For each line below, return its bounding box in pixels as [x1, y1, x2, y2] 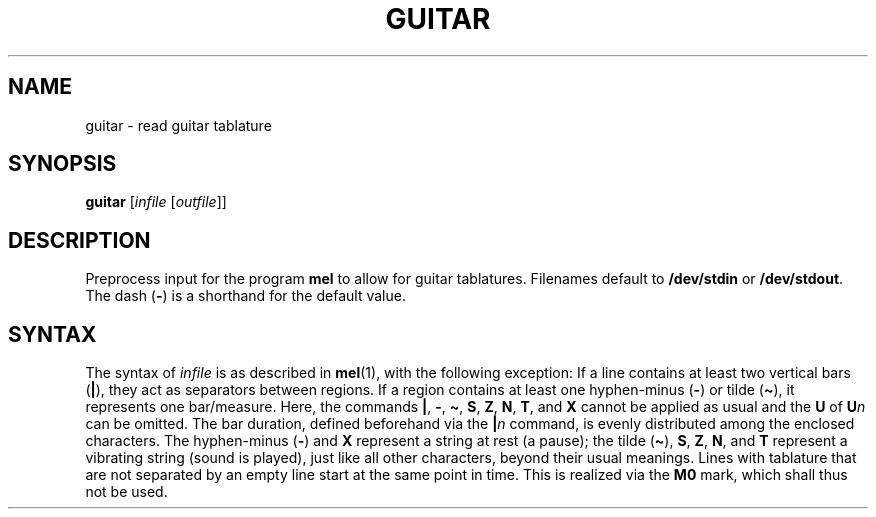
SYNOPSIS [8, 151, 117, 177]
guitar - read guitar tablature [85, 116, 272, 134]
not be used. [85, 483, 168, 501]
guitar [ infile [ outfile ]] [85, 193, 227, 211]
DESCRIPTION [8, 227, 151, 253]
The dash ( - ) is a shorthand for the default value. [85, 287, 406, 305]
